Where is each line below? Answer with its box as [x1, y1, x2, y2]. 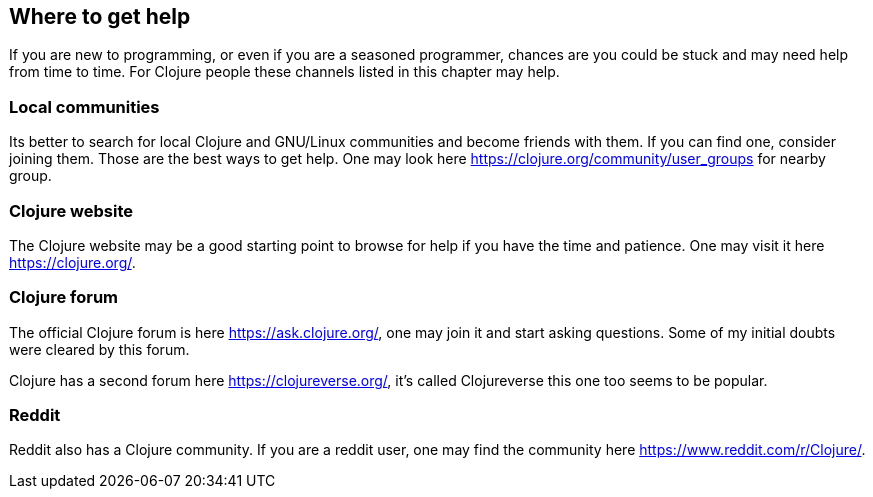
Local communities [9, 96, 160, 117]
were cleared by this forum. [9, 340, 190, 358]
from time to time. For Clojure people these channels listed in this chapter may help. [9, 63, 560, 81]
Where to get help [9, 4, 191, 29]
